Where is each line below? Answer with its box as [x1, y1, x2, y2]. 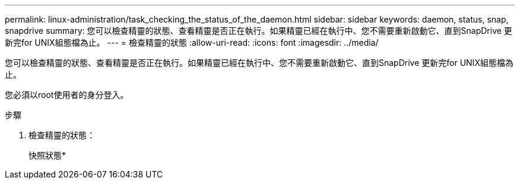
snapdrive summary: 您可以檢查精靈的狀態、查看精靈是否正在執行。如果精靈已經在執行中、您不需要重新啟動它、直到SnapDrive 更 [5, 26, 512, 36]
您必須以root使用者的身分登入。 [5, 90, 129, 100]
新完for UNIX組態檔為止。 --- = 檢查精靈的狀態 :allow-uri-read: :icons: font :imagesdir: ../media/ [5, 37, 379, 47]
